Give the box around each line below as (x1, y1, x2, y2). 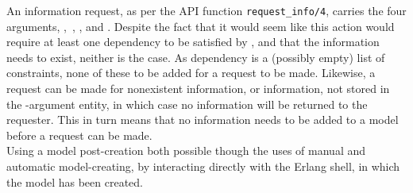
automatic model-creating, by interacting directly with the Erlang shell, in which (6, 158, 400, 174)
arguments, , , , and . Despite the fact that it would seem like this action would (6, 17, 395, 34)
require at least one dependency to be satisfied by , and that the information (6, 33, 380, 50)
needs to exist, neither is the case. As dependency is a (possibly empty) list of (6, 48, 385, 65)
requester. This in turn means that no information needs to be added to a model (6, 111, 399, 128)
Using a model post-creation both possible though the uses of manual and (6, 142, 366, 159)
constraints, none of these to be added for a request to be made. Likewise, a (6, 64, 376, 81)
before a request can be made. (6, 126, 152, 143)
